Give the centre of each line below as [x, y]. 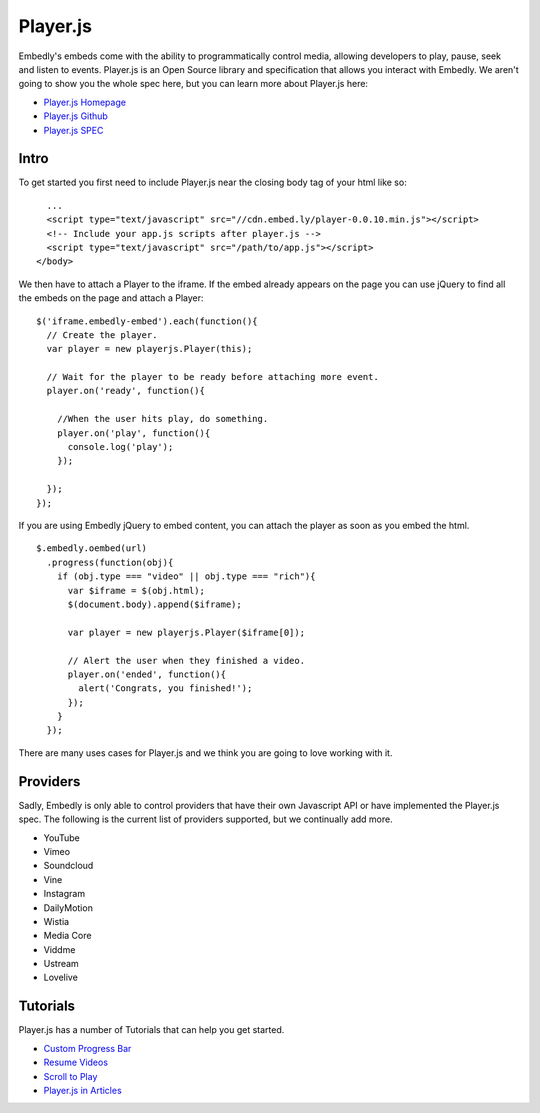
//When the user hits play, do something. [162, 419]
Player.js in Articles [82, 1090]
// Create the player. [102, 334]
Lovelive [61, 977]
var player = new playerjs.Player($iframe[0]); [186, 632]
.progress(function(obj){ [110, 562]
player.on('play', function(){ [133, 433]
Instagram [64, 894]
